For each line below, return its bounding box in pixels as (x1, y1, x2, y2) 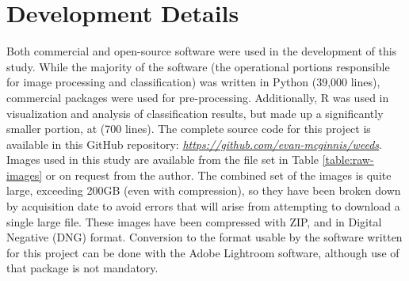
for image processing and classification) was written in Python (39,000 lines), (6, 74, 380, 90)
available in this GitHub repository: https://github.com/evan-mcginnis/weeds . (6, 135, 382, 152)
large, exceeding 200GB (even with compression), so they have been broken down (6, 182, 401, 199)
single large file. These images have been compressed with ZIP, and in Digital (6, 213, 382, 230)
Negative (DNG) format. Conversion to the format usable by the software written (6, 229, 403, 245)
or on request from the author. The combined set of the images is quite (45, 166, 392, 183)
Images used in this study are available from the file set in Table (6, 151, 319, 168)
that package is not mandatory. (6, 260, 159, 276)
